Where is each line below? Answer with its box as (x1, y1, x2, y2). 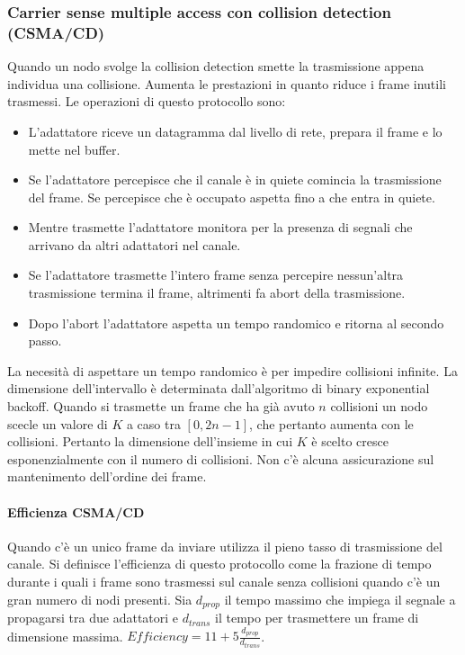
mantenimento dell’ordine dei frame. (7, 467, 207, 486)
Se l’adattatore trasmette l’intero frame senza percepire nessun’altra (28, 265, 404, 284)
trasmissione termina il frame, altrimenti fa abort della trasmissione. (28, 283, 406, 302)
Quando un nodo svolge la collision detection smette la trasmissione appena (7, 57, 425, 76)
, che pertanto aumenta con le (249, 414, 414, 433)
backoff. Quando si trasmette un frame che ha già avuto (7, 397, 315, 416)
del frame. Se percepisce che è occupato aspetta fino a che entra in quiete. (28, 187, 435, 206)
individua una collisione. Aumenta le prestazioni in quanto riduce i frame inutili (7, 74, 446, 93)
